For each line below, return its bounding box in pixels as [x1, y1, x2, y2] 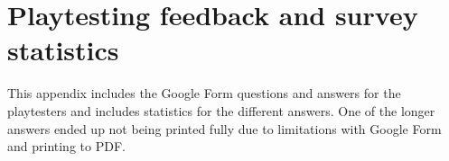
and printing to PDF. [7, 137, 126, 156]
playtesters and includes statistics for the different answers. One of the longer [7, 101, 435, 120]
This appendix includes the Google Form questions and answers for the [7, 84, 401, 103]
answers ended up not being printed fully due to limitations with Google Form [7, 119, 442, 138]
